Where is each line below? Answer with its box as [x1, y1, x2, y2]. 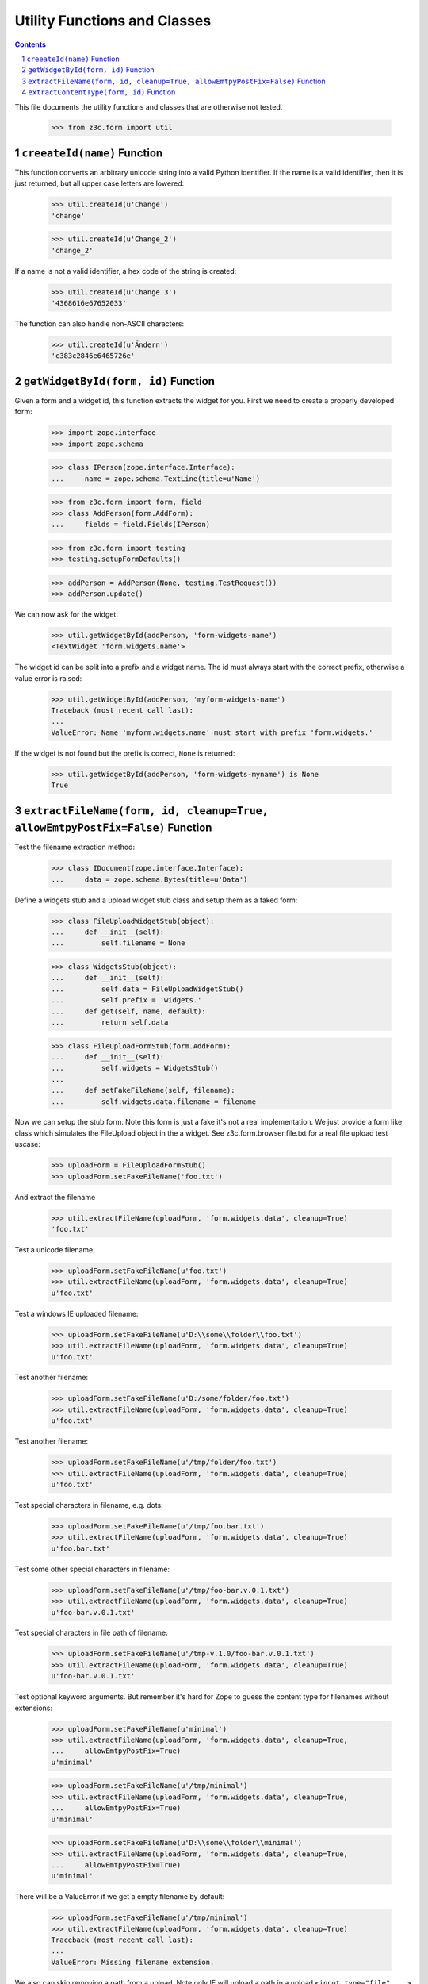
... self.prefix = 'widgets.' [51, 996, 202, 1005]
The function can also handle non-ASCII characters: [14, 319, 185, 329]
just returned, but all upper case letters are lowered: [14, 179, 185, 188]
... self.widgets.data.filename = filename [51, 1097, 257, 1106]
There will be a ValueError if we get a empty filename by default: [14, 1892, 225, 1901]
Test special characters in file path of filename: [14, 1628, 168, 1638]
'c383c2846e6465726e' [51, 352, 136, 360]
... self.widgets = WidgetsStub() [51, 1063, 219, 1073]
